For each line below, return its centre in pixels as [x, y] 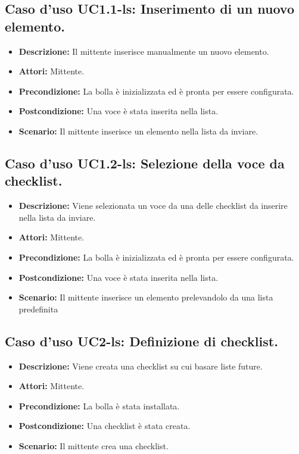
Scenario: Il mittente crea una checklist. [94, 445]
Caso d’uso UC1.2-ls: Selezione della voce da [145, 163]
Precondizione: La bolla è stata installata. [99, 406]
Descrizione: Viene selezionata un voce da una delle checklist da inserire [153, 206]
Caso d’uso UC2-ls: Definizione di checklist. [141, 341]
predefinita [38, 309]
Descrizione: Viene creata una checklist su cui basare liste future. [141, 366]
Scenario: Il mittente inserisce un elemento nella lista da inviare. [138, 131]
